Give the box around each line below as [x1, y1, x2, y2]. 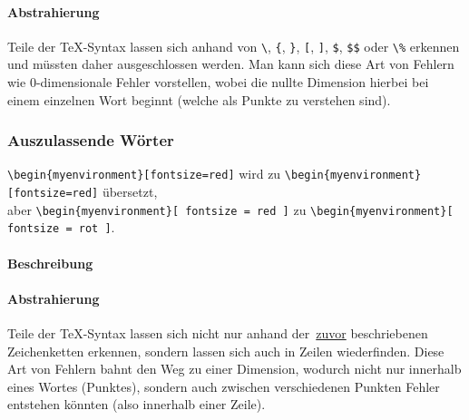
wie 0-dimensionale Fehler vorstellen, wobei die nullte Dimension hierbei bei [7, 73, 429, 92]
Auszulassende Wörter [7, 129, 174, 151]
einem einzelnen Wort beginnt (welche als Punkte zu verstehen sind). [7, 90, 391, 109]
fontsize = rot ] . [7, 218, 115, 237]
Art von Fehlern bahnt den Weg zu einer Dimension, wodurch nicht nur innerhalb [7, 359, 462, 378]
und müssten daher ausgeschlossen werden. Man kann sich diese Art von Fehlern [7, 54, 454, 73]
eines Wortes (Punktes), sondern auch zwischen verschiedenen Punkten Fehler [7, 376, 440, 396]
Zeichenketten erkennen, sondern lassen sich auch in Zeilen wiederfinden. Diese [7, 341, 445, 360]
